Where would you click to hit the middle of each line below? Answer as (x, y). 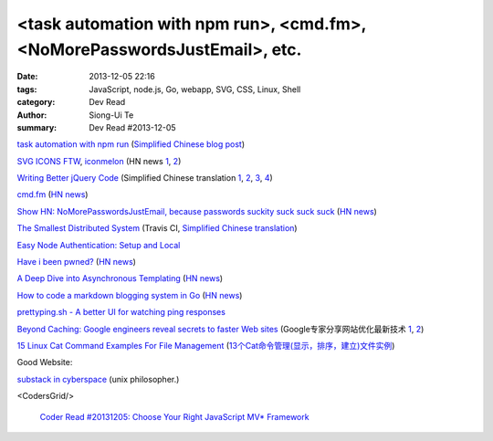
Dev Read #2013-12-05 (133, 127)
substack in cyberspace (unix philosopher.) (98, 379)
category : (36, 102)
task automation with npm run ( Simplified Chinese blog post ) (131, 144)
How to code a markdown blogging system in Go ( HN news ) (130, 295)
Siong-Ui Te (111, 115)
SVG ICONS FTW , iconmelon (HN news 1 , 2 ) (99, 161)
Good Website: (45, 362)
